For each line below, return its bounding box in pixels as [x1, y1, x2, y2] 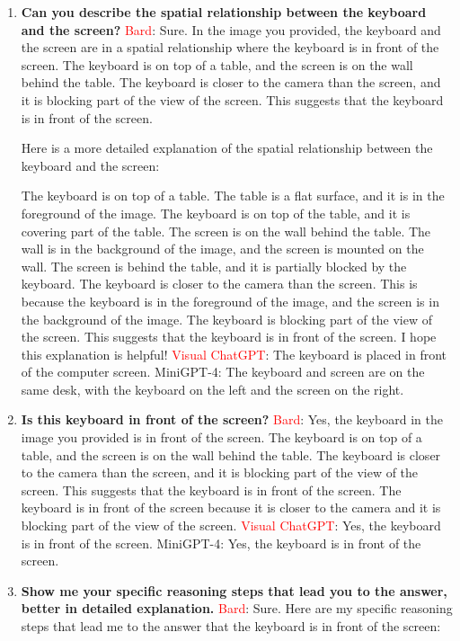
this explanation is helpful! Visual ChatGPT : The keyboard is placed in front [21, 344, 447, 363]
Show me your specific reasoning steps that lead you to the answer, [21, 581, 447, 600]
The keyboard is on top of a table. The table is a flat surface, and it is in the [21, 186, 445, 205]
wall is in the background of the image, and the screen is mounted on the [21, 239, 424, 258]
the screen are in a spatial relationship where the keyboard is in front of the [21, 38, 439, 57]
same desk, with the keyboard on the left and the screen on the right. [21, 379, 404, 398]
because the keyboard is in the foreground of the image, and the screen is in [21, 291, 439, 310]
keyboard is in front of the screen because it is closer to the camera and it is [21, 498, 441, 517]
